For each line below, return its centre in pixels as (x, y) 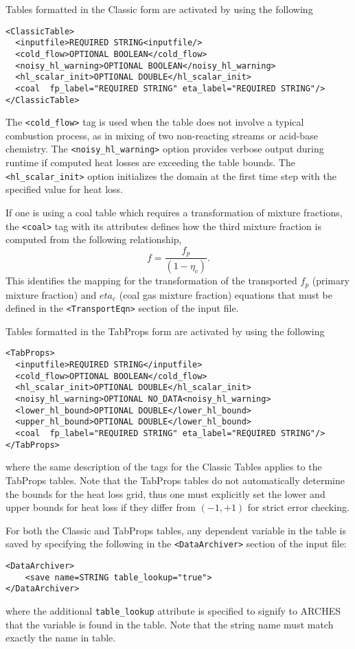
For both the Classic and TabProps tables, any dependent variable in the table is (176, 530)
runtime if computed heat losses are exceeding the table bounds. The (150, 162)
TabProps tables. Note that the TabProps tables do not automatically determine (175, 480)
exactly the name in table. (61, 638)
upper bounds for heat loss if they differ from (101, 507)
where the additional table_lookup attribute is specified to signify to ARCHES (173, 610)
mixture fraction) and (51, 294)
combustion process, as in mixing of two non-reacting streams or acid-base (162, 135)
